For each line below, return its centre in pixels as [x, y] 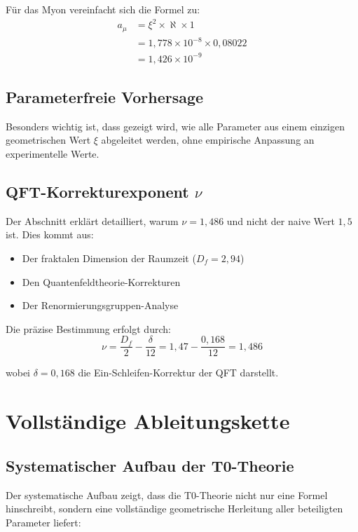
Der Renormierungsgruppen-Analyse [100, 305]
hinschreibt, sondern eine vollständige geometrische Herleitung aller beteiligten [174, 509]
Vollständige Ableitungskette [148, 421]
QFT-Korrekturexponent [97, 192]
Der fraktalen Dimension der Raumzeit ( [109, 258]
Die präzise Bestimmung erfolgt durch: [88, 328]
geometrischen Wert [48, 140]
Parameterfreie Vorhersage [105, 97]
